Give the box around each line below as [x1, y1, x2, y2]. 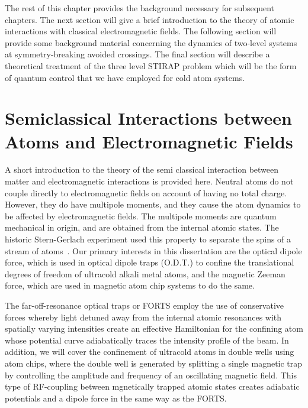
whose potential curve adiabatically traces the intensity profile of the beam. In [5, 333, 289, 346]
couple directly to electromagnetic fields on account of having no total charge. [5, 186, 287, 199]
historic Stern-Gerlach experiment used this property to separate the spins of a [5, 233, 291, 245]
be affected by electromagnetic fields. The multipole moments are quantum [5, 209, 277, 222]
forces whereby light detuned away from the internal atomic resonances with [5, 310, 282, 323]
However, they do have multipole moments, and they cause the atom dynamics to [5, 198, 301, 211]
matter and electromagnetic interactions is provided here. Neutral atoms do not [5, 175, 294, 187]
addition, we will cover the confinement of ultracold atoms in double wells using [5, 345, 294, 358]
